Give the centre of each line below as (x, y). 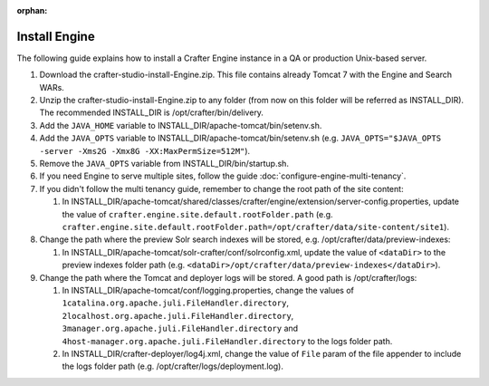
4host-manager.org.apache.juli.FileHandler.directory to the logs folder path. (227, 341)
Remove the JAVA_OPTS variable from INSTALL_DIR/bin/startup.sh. (164, 164)
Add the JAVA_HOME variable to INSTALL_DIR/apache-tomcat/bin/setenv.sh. (181, 125)
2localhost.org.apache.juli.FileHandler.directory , (178, 315)
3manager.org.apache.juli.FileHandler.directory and (180, 328)
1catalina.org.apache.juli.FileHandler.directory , (176, 303)
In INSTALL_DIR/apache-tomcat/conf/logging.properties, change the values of (208, 290)
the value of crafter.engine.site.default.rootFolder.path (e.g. (198, 214)
